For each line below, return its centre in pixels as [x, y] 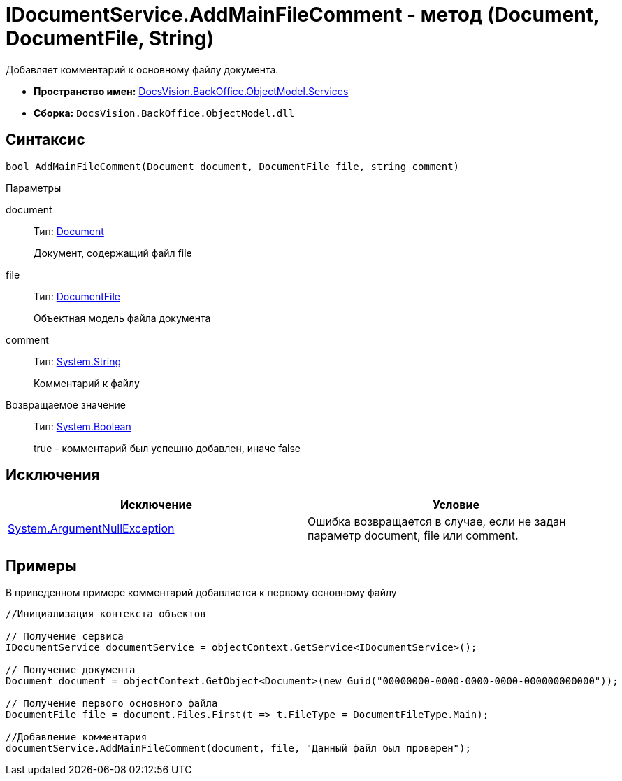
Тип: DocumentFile [77, 296]
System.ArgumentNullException [91, 529]
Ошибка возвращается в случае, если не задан [437, 522]
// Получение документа [71, 670]
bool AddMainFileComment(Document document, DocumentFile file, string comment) [233, 166]
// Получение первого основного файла [112, 704]
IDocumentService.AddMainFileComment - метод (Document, [303, 15]
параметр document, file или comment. [413, 536]
